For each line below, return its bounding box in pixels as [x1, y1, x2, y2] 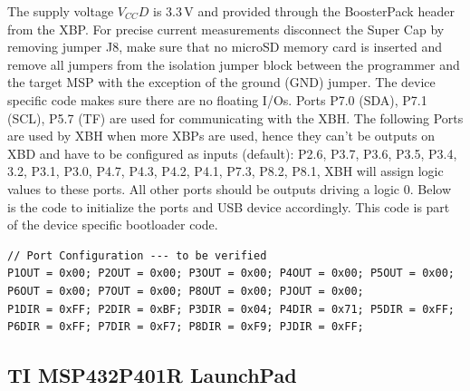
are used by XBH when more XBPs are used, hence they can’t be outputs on [7, 126, 435, 145]
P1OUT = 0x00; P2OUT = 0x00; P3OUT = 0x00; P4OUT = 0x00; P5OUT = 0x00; [7, 267, 455, 280]
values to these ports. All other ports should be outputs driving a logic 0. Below [7, 179, 452, 198]
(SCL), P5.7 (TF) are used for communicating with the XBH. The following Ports [7, 108, 464, 127]
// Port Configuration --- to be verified [7, 249, 267, 262]
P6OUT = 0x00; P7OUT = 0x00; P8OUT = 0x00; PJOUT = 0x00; [7, 284, 364, 298]
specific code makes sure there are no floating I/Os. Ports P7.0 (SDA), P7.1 [7, 90, 427, 109]
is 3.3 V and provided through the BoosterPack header [153, 2, 455, 20]
